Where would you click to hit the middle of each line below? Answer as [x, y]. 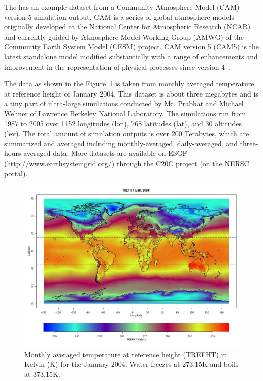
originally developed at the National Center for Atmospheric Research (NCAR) [127, 27]
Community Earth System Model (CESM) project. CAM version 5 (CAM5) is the [132, 46]
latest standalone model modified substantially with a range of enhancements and [131, 56]
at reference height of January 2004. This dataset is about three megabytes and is [131, 93]
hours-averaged [27, 153]
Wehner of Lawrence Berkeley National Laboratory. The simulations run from [125, 113]
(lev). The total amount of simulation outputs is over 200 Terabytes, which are [127, 133]
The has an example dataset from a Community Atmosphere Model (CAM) [122, 7]
